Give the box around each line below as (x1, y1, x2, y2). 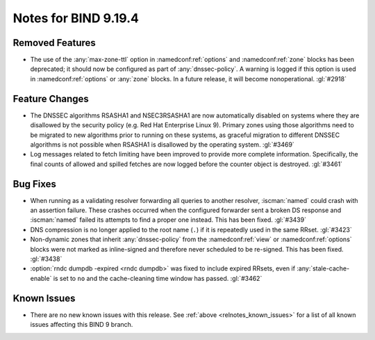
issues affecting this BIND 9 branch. (30, 321, 133, 329)
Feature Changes (12, 92, 90, 104)
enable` (30, 274, 52, 282)
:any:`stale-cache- (296, 264, 350, 273)
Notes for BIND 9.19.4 (12, 10, 139, 26)
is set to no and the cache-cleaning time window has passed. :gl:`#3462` (53, 274, 262, 282)
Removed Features (12, 37, 97, 49)
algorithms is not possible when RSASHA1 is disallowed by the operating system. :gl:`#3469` (30, 140, 294, 149)
